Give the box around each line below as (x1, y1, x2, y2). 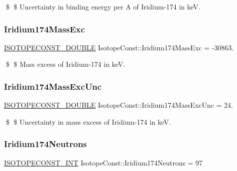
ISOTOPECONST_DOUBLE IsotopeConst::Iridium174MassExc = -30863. (4, 42, 234, 52)
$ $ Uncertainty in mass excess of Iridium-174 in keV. (5, 116, 171, 127)
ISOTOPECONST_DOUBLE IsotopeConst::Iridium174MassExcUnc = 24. (4, 100, 233, 110)
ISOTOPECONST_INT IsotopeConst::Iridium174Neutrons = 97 (4, 157, 203, 168)
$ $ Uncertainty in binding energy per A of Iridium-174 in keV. (5, 1, 201, 11)
